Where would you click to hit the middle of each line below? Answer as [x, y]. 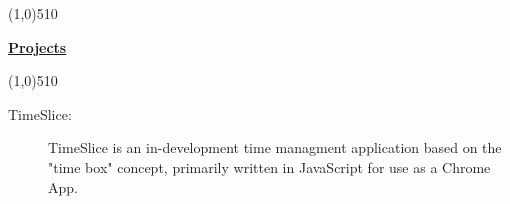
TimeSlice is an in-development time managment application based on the [275, 147]
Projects [37, 46]
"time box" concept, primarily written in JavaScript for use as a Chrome [269, 166]
